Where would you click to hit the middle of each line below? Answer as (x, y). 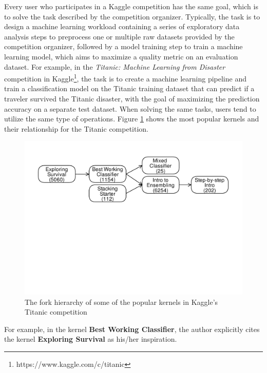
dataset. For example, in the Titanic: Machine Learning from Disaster (115, 66)
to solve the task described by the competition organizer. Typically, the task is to (132, 16)
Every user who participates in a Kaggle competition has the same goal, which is (131, 6)
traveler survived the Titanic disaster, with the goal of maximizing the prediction (132, 98)
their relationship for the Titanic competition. (77, 128)
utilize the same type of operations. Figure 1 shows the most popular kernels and (132, 119)
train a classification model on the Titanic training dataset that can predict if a (129, 88)
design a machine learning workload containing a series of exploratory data (122, 26)
